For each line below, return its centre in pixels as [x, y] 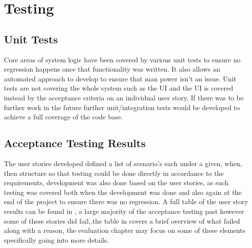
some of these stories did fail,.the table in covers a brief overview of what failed [122, 220]
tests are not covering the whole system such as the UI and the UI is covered [119, 88]
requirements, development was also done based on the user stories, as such [116, 182]
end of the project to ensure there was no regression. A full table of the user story [126, 201]
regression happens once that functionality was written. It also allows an [112, 69]
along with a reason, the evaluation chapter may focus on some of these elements [125, 230]
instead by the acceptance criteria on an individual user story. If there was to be [124, 97]
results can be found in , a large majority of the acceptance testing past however [124, 211]
